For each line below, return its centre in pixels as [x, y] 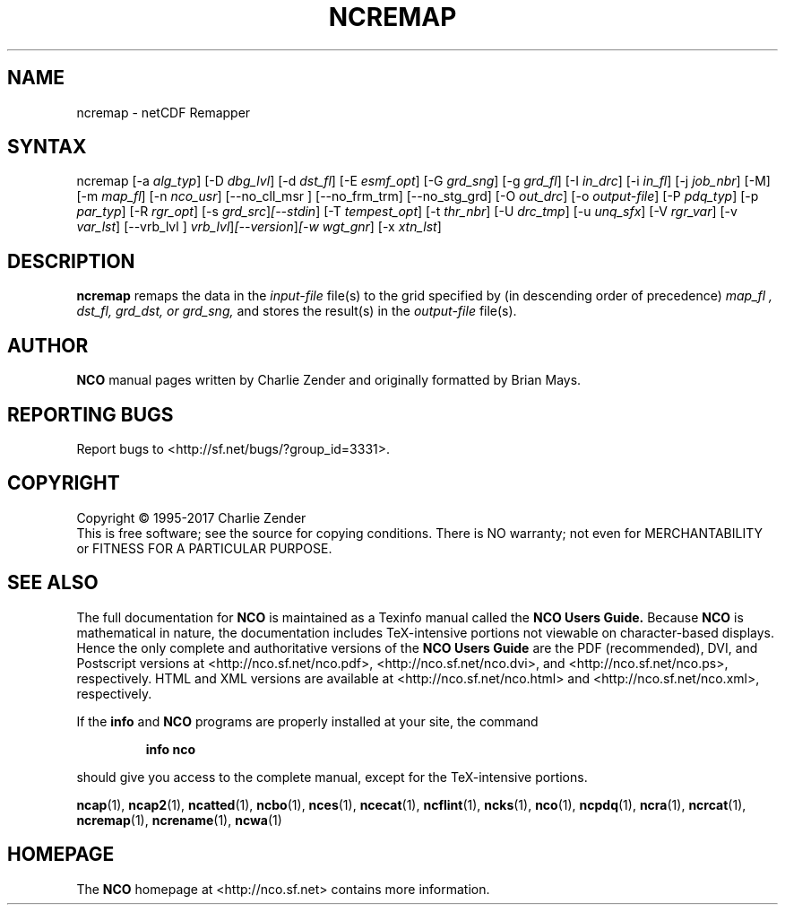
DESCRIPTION [71, 261]
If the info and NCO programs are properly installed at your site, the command [307, 721]
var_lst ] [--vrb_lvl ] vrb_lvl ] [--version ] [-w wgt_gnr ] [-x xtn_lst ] [259, 227]
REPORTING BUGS [91, 414]
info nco [171, 749]
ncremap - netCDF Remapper [164, 112]
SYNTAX [47, 147]
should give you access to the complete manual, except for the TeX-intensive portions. [332, 777]
